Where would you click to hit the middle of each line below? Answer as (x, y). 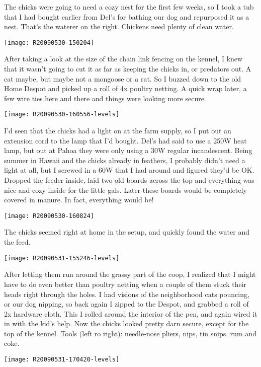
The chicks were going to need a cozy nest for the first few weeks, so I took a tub (129, 7)
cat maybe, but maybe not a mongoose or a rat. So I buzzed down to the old (123, 78)
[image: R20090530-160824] (49, 216)
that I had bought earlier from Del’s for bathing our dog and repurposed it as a (127, 16)
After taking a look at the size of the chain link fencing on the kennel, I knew (123, 59)
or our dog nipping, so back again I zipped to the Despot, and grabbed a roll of (126, 304)
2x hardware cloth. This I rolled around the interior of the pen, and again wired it (131, 313)
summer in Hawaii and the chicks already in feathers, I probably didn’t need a (125, 160)
